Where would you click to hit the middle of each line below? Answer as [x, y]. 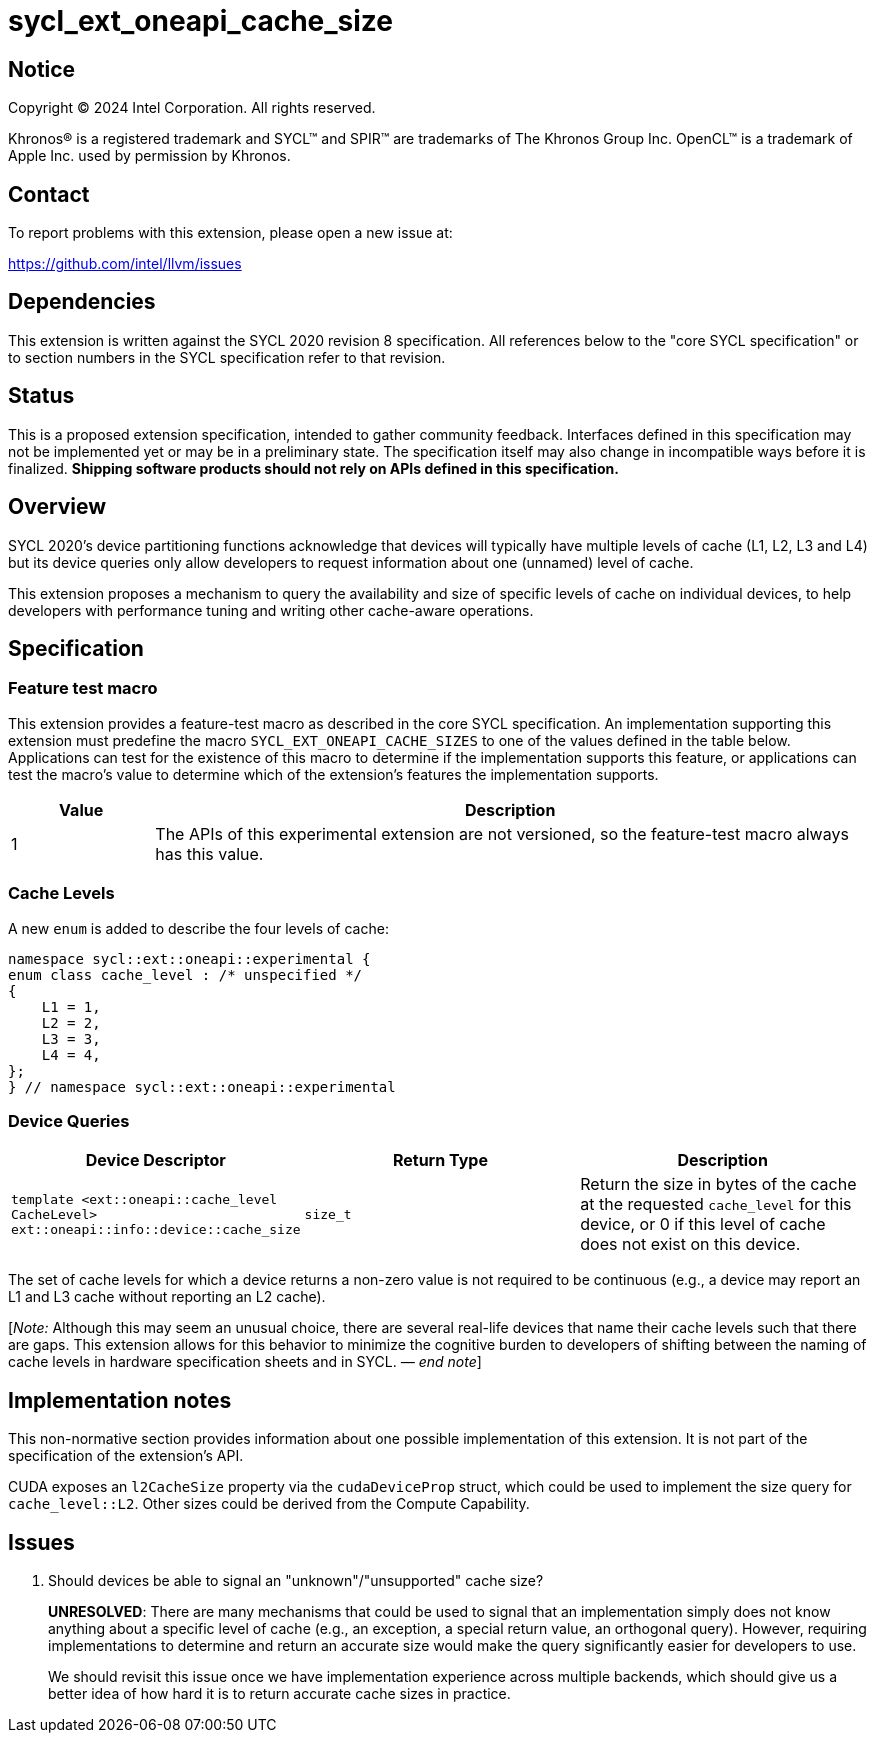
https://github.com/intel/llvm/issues [125, 264]
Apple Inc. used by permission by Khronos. [149, 156]
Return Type [440, 1160]
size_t [328, 1214]
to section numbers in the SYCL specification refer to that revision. [227, 357]
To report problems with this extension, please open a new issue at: [230, 233]
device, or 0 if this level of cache [703, 1224]
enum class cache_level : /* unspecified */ [185, 974]
